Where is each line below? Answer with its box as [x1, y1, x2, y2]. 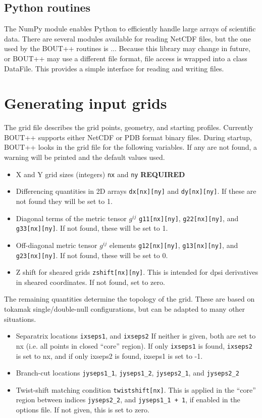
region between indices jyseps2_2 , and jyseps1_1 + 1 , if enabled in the [16, 394, 240, 405]
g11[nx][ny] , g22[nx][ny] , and [139, 213, 239, 223]
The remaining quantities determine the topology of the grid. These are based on [4, 294, 255, 304]
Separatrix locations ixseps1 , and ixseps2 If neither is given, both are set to [16, 330, 256, 341]
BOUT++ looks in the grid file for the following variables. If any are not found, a [4, 142, 257, 152]
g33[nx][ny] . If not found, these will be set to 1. [16, 223, 168, 233]
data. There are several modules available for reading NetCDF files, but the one [4, 33, 251, 44]
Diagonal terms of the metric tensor [16, 213, 127, 223]
